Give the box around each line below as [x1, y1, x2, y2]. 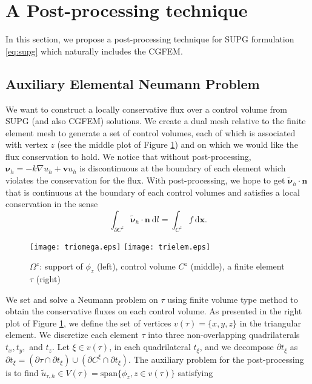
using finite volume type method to [167, 293, 298, 305]
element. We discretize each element [5, 328, 139, 341]
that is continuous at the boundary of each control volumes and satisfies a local [5, 185, 300, 198]
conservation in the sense [5, 197, 98, 210]
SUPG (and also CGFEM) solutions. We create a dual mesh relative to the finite [5, 114, 306, 127]
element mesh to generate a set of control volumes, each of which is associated [5, 126, 296, 139]
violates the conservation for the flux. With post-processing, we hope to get [5, 174, 285, 187]
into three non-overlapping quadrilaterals [148, 328, 300, 341]
